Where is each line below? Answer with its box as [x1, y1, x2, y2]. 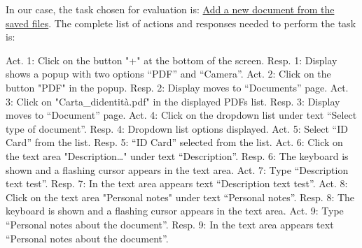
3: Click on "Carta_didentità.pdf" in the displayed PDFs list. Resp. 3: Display [6, 94, 340, 108]
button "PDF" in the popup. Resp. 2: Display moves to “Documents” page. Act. [6, 80, 349, 94]
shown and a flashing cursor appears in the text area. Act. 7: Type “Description [6, 162, 349, 177]
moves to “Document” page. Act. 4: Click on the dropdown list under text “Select [6, 108, 357, 122]
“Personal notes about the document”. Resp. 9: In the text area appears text [6, 217, 334, 231]
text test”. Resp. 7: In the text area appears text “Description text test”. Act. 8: [6, 176, 348, 191]
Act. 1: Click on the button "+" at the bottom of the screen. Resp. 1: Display [6, 52, 337, 67]
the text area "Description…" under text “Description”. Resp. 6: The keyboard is [6, 148, 349, 163]
